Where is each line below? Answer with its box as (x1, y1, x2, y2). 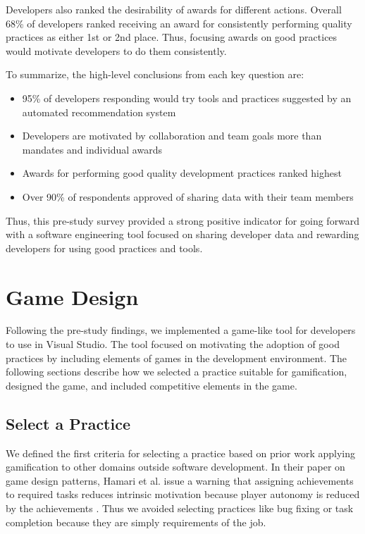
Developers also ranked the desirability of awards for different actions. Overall (6, 2, 342, 16)
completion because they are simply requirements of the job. (6, 514, 266, 529)
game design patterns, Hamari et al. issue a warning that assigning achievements (6, 473, 354, 488)
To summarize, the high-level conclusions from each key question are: (6, 67, 304, 82)
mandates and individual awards (22, 142, 162, 156)
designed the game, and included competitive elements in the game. (6, 378, 297, 392)
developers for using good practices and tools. (6, 240, 203, 255)
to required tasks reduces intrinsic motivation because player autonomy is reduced (6, 487, 360, 502)
